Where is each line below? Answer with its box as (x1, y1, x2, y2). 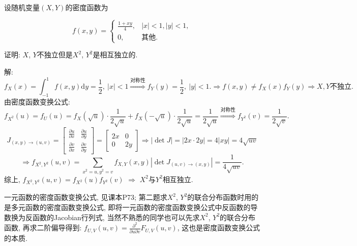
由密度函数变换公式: (4, 96, 70, 107)
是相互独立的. (93, 49, 138, 60)
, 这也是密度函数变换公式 (177, 222, 260, 233)
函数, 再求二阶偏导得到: (4, 222, 82, 233)
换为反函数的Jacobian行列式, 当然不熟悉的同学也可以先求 (11, 212, 200, 222)
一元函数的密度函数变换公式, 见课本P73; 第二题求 (4, 192, 167, 202)
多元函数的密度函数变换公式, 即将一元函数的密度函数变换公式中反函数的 (11, 201, 251, 212)
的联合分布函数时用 (187, 192, 252, 202)
